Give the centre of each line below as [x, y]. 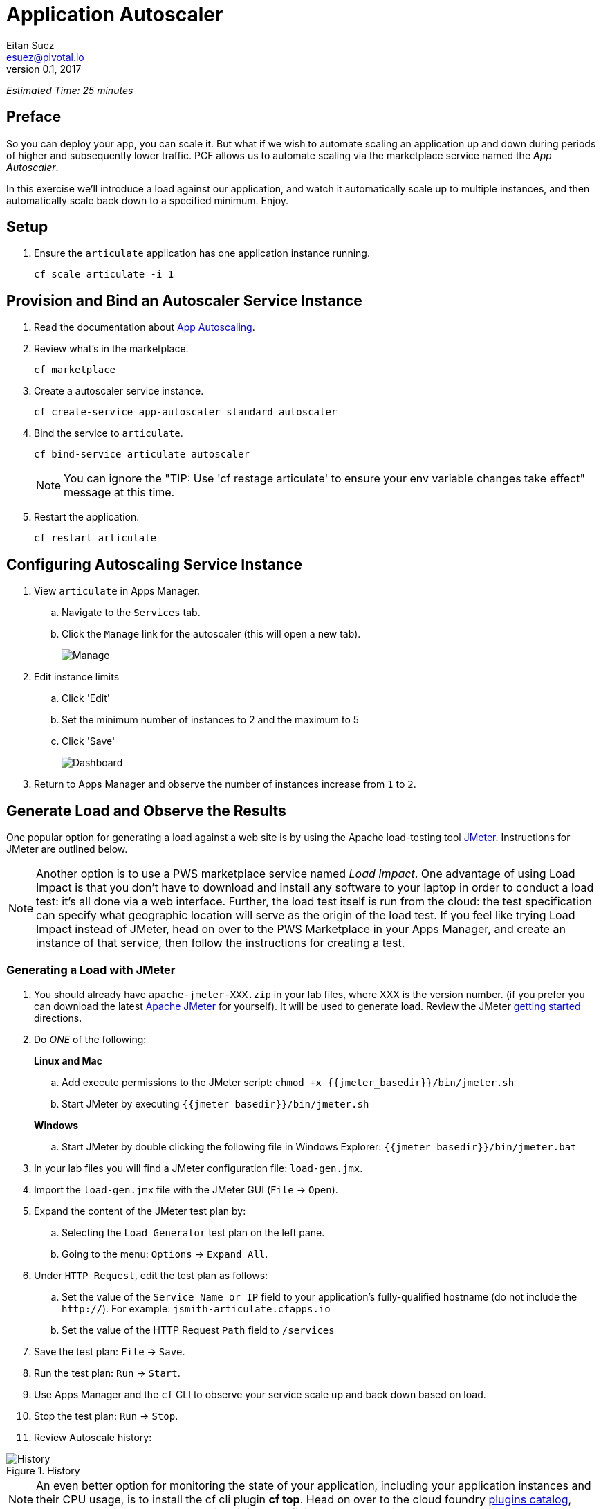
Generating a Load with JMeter [91, 970]
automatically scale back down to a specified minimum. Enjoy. [148, 200]
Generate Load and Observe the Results [146, 811]
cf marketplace [75, 370]
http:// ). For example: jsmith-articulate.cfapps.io [196, 1308]
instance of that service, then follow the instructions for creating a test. [221, 942]
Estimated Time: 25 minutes [70, 90]
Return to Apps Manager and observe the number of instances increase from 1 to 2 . [225, 784]
